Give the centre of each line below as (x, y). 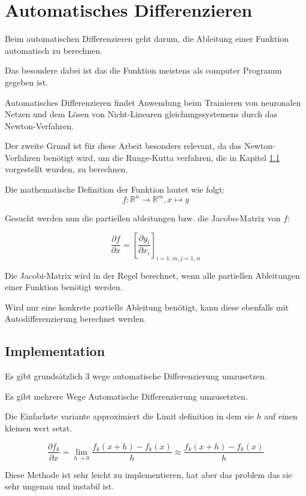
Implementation (55, 351)
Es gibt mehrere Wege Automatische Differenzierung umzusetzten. (126, 396)
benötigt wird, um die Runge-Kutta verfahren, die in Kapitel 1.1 (162, 157)
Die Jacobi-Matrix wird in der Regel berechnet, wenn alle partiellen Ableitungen (152, 275)
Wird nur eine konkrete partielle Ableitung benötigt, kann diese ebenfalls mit (147, 307)
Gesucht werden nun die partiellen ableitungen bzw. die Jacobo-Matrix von (143, 218)
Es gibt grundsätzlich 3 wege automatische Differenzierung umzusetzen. (136, 376)
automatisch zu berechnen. (54, 50)
